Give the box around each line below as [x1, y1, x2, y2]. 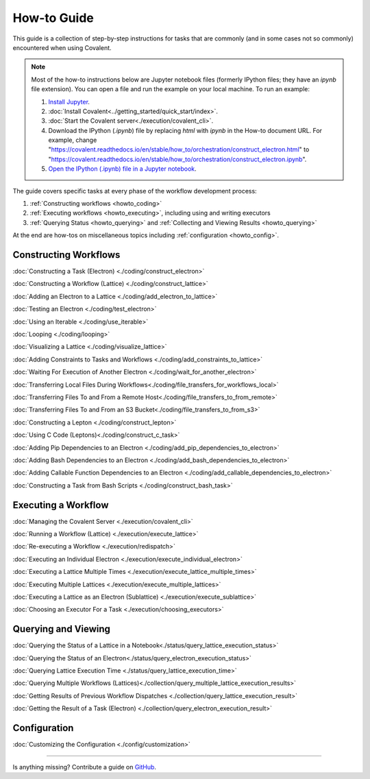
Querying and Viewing [12, 623, 111, 635]
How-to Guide [12, 10, 94, 25]
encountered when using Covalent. [12, 43, 112, 51]
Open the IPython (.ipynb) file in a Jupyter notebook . [48, 165, 197, 173]
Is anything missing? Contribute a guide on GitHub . [12, 763, 157, 771]
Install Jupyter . [48, 97, 90, 106]
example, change [48, 136, 97, 144]
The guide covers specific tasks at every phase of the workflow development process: [12, 187, 257, 195]
